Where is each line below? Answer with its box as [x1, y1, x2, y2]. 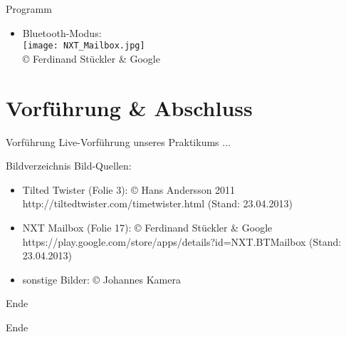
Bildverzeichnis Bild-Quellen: [6, 158, 132, 173]
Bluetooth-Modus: [22, 25, 102, 40]
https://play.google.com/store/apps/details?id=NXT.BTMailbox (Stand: [22, 234, 342, 249]
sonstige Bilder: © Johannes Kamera [22, 271, 181, 286]
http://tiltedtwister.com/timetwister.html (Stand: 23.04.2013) [22, 196, 293, 211]
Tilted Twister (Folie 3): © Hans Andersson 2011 [22, 182, 236, 197]
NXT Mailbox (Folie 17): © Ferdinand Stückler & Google [22, 219, 273, 234]
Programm [6, 1, 52, 16]
